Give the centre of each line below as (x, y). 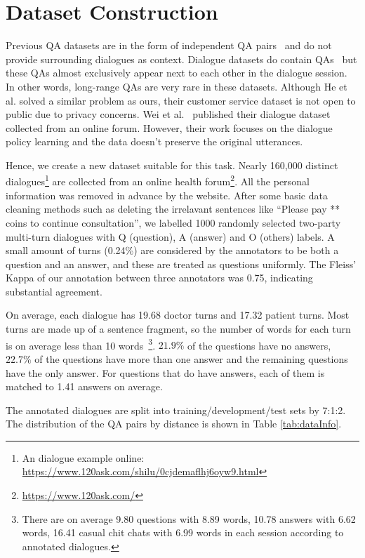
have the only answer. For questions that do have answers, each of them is (165, 372)
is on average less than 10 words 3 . (81, 344)
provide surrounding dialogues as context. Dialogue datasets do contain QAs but (181, 59)
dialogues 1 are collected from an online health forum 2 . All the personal (158, 180)
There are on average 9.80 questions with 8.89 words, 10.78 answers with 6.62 (189, 518)
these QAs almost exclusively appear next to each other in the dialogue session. (177, 73)
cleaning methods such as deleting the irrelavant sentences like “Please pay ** (173, 209)
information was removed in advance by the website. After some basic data (167, 195)
